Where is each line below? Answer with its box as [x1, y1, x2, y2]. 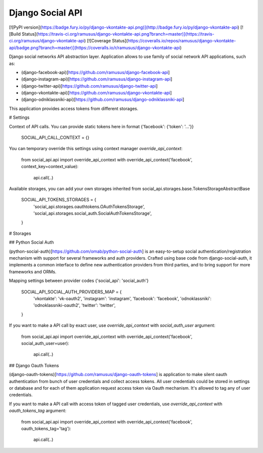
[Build [9, 31, 21, 37]
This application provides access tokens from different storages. [9, 105, 139, 112]
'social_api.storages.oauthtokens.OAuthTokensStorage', [33, 204, 145, 209]
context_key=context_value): [21, 164, 79, 170]
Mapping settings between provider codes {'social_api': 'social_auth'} [9, 278, 149, 283]
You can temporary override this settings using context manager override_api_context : [9, 146, 183, 151]
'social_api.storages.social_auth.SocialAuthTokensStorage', [33, 210, 152, 216]
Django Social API [9, 7, 82, 18]
